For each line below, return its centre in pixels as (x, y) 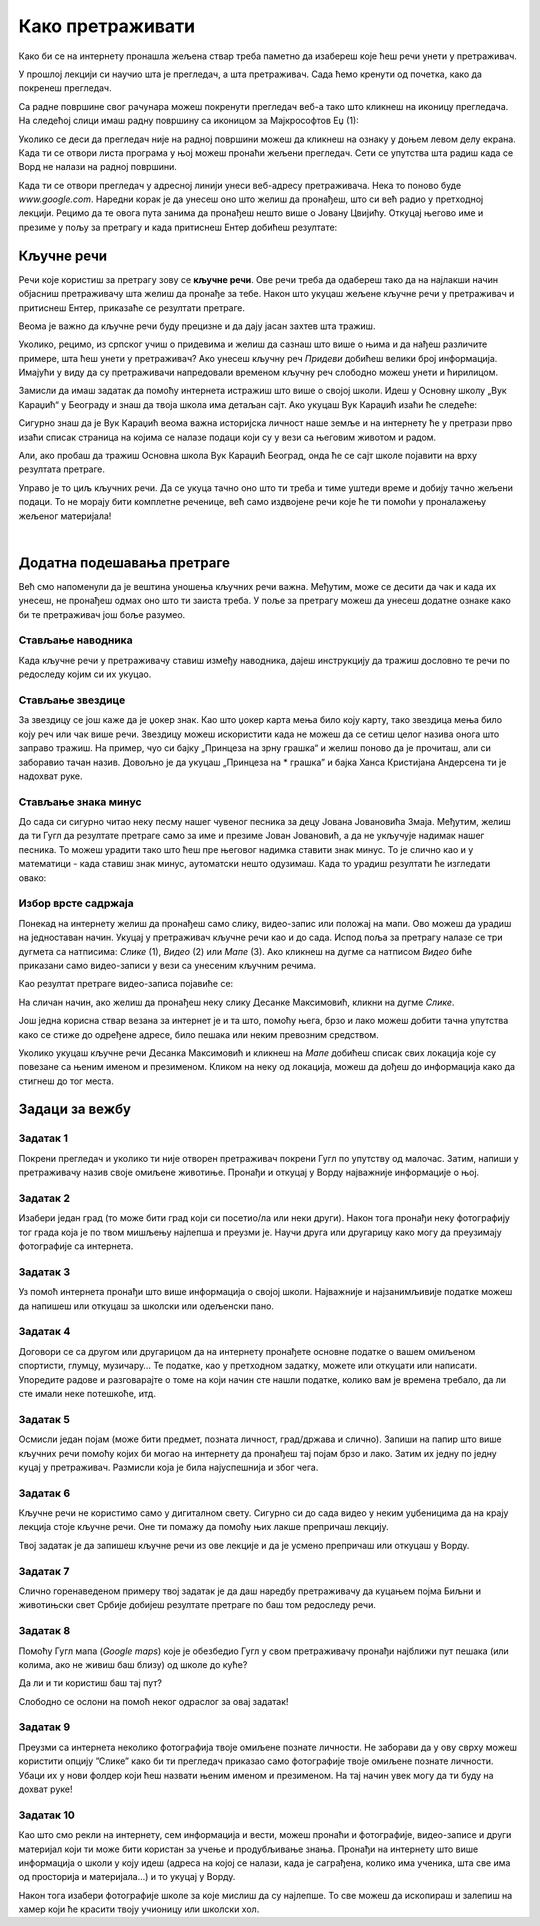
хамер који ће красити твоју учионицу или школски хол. (139, 1909)
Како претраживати (107, 26)
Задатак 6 (44, 1493)
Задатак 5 (44, 1419)
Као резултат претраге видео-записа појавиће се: (126, 984)
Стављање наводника (76, 640)
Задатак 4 (44, 1332)
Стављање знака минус (80, 802)
